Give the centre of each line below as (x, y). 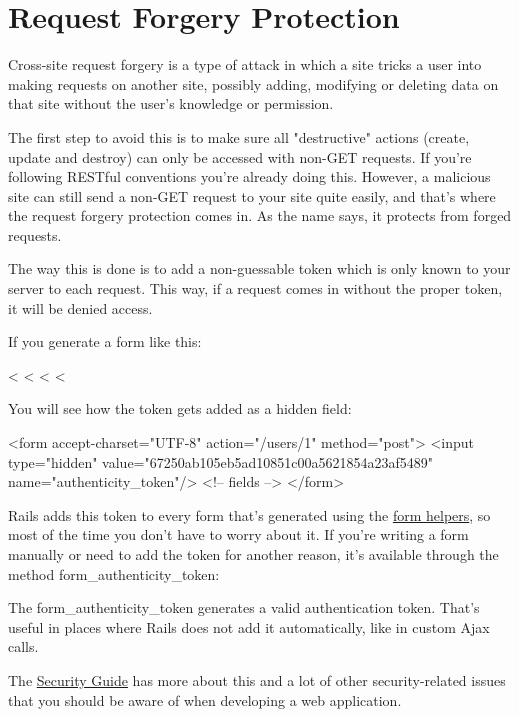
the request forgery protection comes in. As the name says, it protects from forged (260, 215)
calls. (23, 646)
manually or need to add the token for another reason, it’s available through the (253, 554)
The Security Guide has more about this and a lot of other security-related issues (257, 679)
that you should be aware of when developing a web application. (205, 699)
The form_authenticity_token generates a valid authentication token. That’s (244, 607)
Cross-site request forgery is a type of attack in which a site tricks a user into (245, 64)
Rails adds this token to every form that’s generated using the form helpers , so (249, 514)
